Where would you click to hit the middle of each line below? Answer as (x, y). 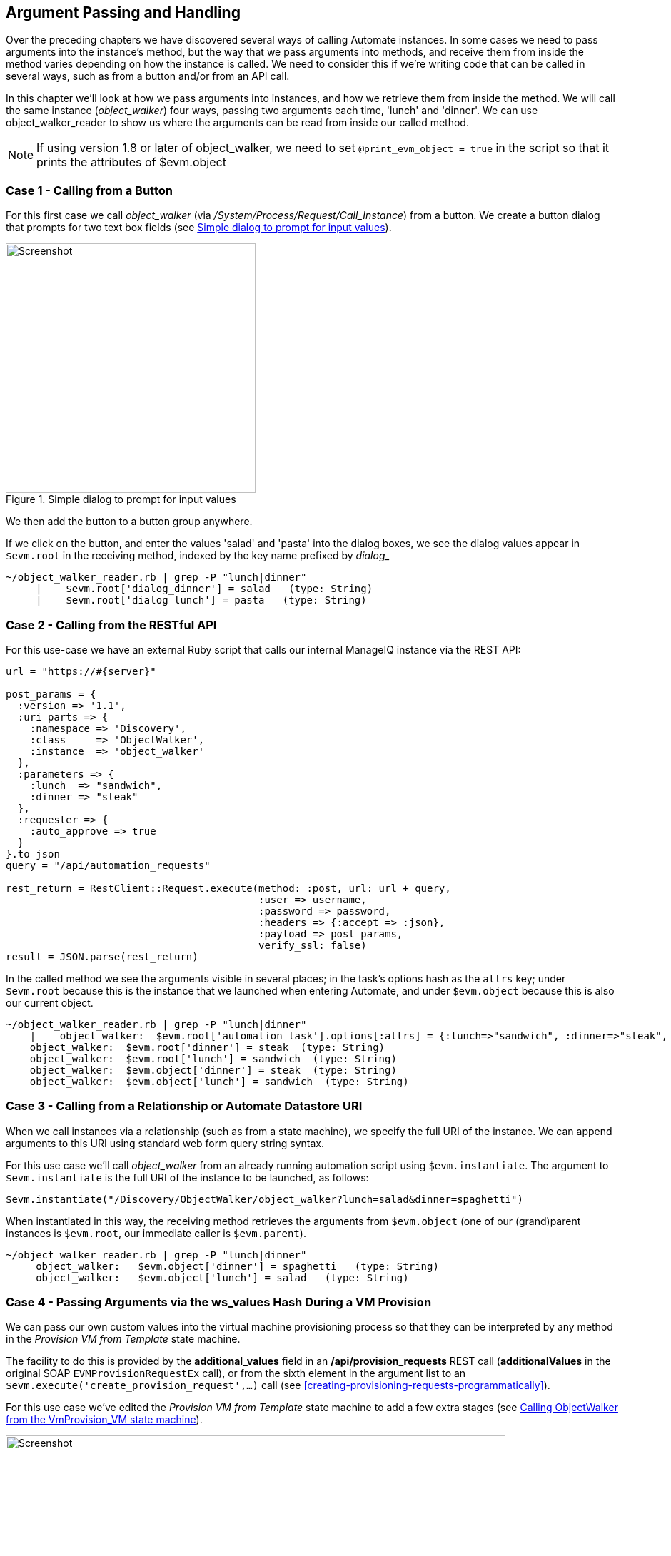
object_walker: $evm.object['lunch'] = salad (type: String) (222, 1277)
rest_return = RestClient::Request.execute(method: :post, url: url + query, (228, 888)
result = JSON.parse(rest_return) (102, 956)
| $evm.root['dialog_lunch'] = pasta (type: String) (201, 600)
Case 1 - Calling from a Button (89, 190)
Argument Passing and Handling (123, 12)
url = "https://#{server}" (81, 671)
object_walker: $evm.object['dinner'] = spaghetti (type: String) (237, 1266)
